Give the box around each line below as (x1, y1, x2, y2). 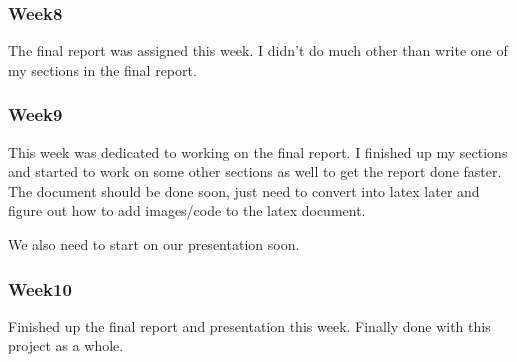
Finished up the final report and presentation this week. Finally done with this (8, 315, 491, 336)
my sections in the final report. (8, 59, 197, 80)
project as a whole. (8, 335, 124, 356)
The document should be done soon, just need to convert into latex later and (8, 180, 480, 201)
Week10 (8, 276, 72, 301)
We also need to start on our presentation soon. (8, 234, 300, 254)
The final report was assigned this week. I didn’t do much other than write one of (8, 40, 508, 61)
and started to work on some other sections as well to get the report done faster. (8, 161, 502, 182)
